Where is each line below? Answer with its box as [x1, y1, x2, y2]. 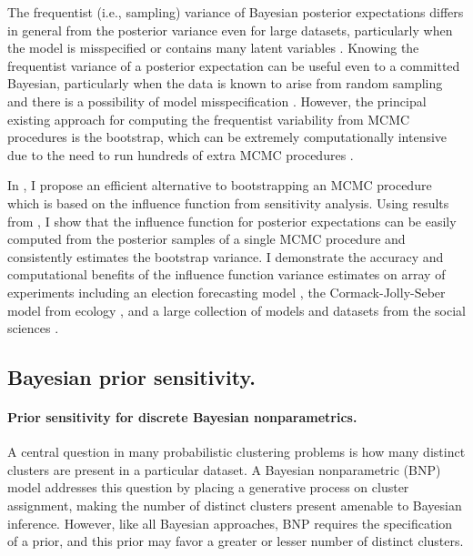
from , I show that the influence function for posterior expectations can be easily [7, 211, 457, 230]
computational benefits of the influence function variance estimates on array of [7, 265, 446, 284]
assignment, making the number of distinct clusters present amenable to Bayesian [7, 496, 462, 515]
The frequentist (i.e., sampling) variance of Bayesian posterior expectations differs [7, 3, 464, 21]
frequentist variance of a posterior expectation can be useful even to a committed [7, 56, 460, 75]
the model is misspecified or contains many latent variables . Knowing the [7, 38, 419, 57]
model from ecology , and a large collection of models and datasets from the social [7, 300, 467, 319]
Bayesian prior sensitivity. [7, 363, 256, 391]
